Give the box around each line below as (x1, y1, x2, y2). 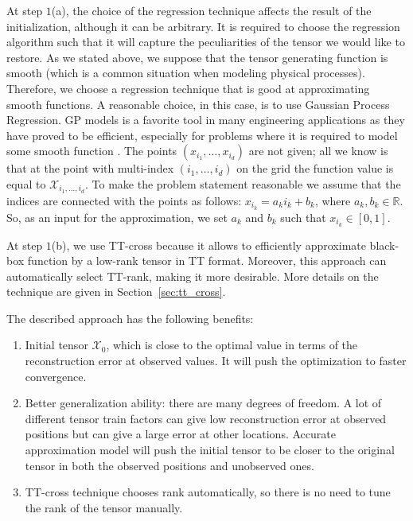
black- (369, 236, 399, 253)
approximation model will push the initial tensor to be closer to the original (25, 441, 395, 458)
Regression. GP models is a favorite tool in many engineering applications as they (6, 111, 405, 128)
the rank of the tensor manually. (25, 499, 183, 515)
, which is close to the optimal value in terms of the (106, 336, 358, 353)
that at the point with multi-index (6, 160, 174, 177)
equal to (6, 175, 46, 192)
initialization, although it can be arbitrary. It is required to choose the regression (6, 17, 400, 34)
